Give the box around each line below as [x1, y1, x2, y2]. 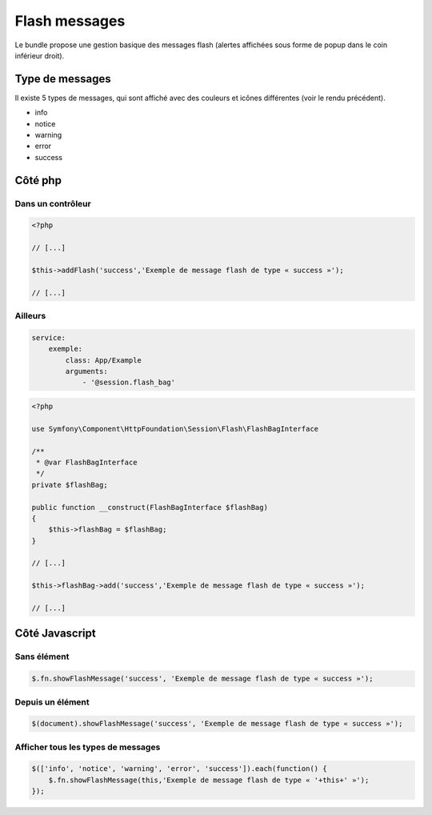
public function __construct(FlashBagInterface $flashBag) [31, 503, 268, 512]
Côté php [14, 173, 62, 187]
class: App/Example [65, 355, 142, 364]
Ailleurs [14, 311, 46, 322]
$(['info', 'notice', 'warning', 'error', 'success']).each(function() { [31, 765, 327, 773]
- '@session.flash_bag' [82, 378, 176, 387]
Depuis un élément [14, 697, 90, 708]
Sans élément [14, 651, 70, 662]
